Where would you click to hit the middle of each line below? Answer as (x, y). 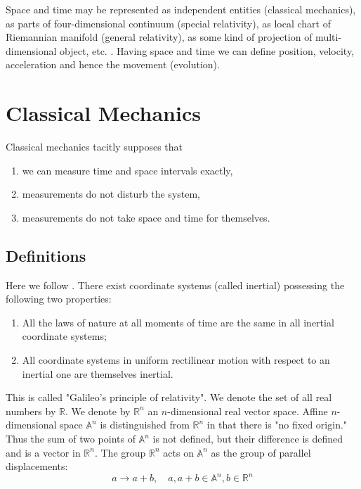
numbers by (31, 411)
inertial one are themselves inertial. (98, 373)
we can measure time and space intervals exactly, (127, 170)
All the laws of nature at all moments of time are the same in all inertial (178, 322)
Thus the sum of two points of (71, 439)
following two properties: (59, 299)
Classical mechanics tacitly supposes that (94, 147)
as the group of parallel (261, 452)
